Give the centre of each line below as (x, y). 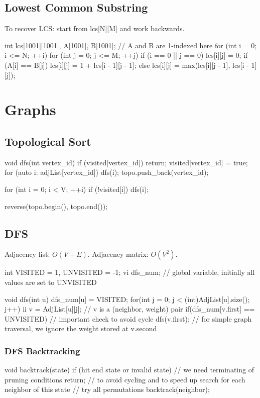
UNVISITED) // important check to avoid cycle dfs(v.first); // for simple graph (128, 318)
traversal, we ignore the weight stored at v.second (81, 328)
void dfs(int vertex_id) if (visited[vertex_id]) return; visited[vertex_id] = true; (126, 162)
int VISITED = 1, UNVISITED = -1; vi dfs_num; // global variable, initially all (130, 272)
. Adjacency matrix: (118, 254)
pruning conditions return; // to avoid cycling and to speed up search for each (125, 379)
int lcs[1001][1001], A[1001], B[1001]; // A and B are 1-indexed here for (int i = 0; (131, 45)
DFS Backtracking (42, 351)
